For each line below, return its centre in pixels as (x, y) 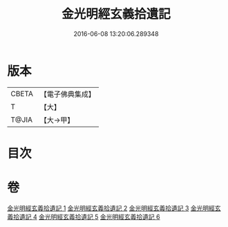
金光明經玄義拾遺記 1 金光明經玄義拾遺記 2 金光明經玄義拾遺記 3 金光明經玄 (114, 208)
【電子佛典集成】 (67, 94)
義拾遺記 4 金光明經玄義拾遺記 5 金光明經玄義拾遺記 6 (84, 217)
